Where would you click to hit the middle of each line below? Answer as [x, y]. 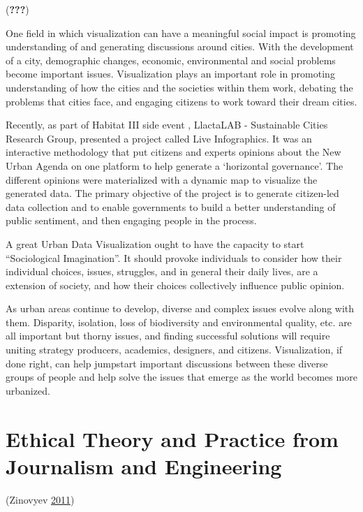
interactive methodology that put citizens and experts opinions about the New [173, 152]
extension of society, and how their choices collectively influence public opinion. [175, 285]
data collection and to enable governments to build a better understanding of [171, 206]
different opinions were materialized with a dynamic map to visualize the [162, 179]
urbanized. [28, 390]
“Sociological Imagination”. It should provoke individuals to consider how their [174, 257]
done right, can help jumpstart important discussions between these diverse [167, 363]
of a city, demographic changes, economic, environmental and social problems [171, 60]
